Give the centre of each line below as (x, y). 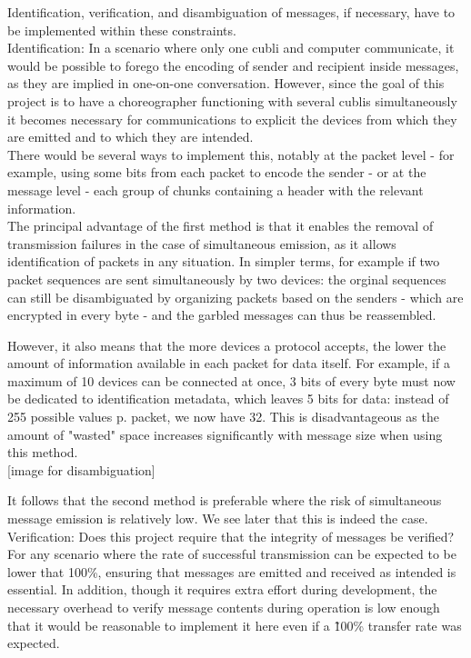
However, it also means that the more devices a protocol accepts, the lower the (227, 345)
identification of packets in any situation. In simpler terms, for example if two (224, 261)
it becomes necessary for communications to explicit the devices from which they (232, 119)
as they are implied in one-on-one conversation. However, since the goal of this (226, 83)
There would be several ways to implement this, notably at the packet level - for (231, 154)
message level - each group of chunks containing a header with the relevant (215, 189)
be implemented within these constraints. (122, 30)
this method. (43, 452)
